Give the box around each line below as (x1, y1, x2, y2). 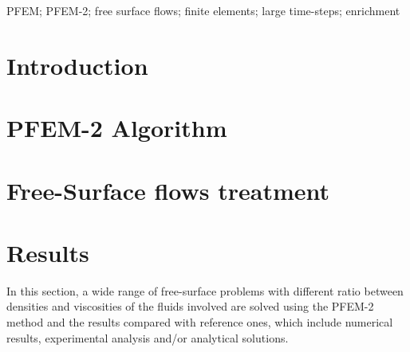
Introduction (6, 49, 148, 81)
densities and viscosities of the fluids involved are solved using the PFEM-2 (6, 298, 374, 315)
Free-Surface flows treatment (6, 174, 330, 206)
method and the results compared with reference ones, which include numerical (6, 314, 393, 330)
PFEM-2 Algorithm (6, 111, 227, 144)
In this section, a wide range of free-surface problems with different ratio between (6, 282, 404, 299)
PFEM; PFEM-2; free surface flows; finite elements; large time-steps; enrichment (6, 2, 400, 18)
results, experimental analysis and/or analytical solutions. (6, 329, 289, 346)
